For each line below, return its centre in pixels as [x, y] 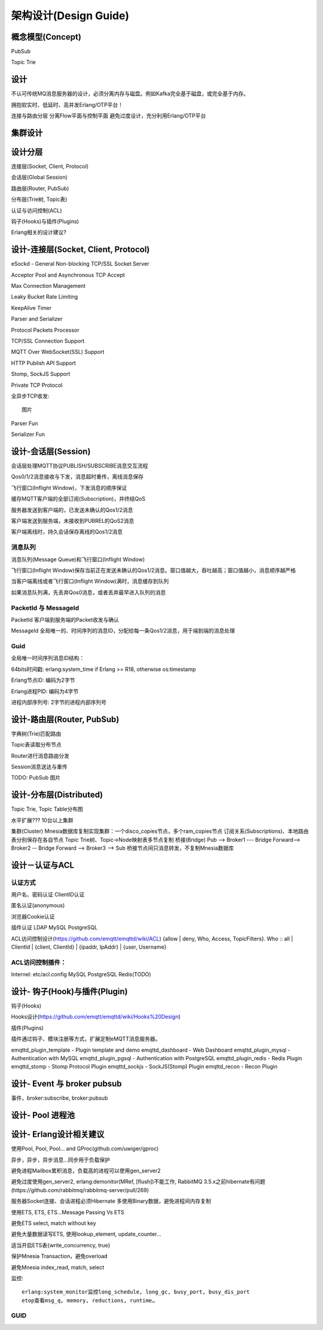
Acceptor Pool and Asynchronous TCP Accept [68, 275]
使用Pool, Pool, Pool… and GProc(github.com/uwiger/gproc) [85, 1149]
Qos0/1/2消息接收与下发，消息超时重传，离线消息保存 [77, 477]
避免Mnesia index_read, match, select [58, 1267]
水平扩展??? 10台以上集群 [42, 820]
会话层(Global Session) [39, 177]
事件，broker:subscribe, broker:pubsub [60, 1098]
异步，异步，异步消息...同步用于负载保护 [61, 1160]
